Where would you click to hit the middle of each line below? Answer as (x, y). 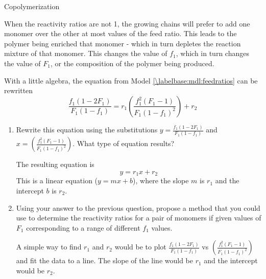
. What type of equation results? (124, 143)
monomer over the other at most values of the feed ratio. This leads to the (120, 33)
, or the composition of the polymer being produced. (132, 63)
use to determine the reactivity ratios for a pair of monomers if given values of (139, 218)
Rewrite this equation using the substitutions (87, 130)
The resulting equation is (55, 164)
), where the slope (161, 180)
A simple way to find (49, 247)
